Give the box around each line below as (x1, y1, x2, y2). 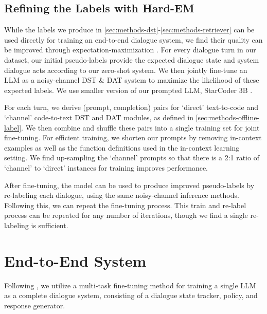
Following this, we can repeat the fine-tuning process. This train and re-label (4, 199, 246, 210)
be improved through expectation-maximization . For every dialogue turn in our (4, 44, 256, 55)
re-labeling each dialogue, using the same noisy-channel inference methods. (4, 190, 239, 200)
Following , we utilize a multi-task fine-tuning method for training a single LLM (4, 280, 256, 290)
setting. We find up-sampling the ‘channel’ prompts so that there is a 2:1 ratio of (4, 152, 259, 163)
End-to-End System (4, 250, 147, 271)
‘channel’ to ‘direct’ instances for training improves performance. (4, 162, 208, 173)
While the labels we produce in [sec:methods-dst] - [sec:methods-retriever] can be (4, 24, 255, 35)
